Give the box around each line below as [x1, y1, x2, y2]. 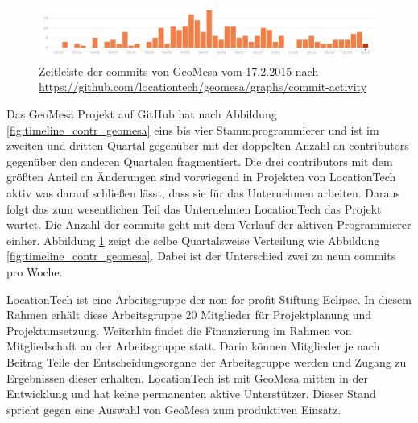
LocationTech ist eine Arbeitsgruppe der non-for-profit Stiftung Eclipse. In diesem [6, 290, 412, 307]
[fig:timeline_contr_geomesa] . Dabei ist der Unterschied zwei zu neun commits [6, 247, 396, 264]
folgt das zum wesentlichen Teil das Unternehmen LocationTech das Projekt [6, 200, 382, 217]
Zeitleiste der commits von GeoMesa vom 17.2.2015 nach [39, 62, 319, 79]
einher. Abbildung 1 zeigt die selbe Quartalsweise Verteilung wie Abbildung [6, 231, 380, 248]
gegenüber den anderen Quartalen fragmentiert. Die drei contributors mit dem [6, 152, 393, 169]
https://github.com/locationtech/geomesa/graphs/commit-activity [39, 78, 367, 95]
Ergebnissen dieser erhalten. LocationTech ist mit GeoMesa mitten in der [6, 369, 369, 386]
